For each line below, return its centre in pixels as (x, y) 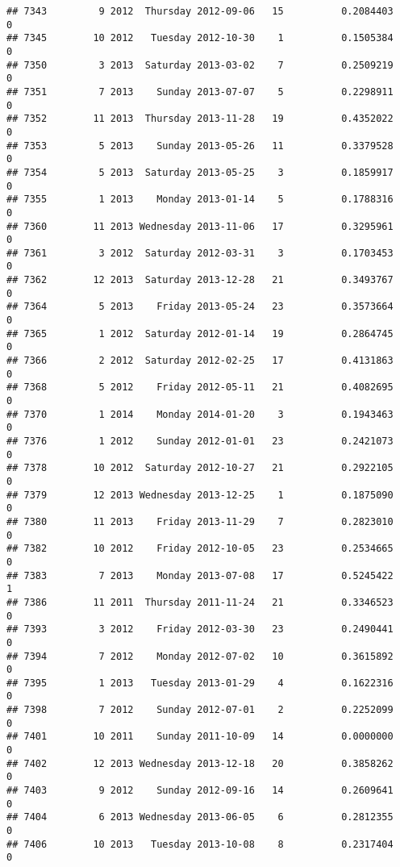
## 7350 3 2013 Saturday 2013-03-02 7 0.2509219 (200, 65)
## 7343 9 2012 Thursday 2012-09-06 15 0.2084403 (200, 11)
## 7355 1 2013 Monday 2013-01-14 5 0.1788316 (200, 200)
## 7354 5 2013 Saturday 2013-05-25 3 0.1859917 (200, 172)
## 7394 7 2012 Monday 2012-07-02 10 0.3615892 (200, 656)
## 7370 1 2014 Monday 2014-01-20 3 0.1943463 (200, 414)
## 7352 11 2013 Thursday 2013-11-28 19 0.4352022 (200, 119)
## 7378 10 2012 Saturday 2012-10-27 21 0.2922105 (200, 468)
